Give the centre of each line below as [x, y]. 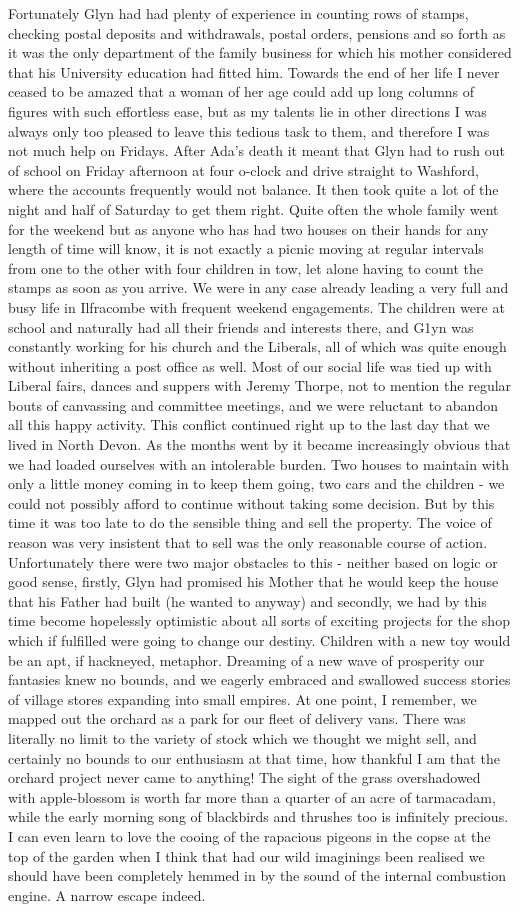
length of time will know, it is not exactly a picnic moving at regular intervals [246, 248]
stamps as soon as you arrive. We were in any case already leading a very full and [258, 287]
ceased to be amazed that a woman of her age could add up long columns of [241, 91]
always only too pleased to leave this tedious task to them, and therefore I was [249, 130]
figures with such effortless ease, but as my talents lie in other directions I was [247, 110]
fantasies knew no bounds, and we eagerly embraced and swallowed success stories [259, 679]
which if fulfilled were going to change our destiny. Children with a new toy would [259, 640]
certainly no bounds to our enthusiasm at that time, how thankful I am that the [254, 757]
